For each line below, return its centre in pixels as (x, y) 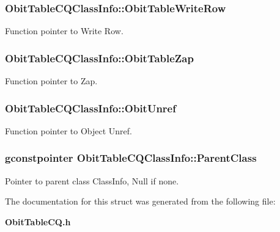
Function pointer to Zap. (51, 81)
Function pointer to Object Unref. (68, 130)
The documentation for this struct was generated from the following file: (140, 201)
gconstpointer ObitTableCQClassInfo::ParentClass (131, 158)
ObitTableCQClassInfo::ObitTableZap (99, 58)
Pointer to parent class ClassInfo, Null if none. (92, 180)
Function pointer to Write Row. (64, 31)
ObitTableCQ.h (38, 221)
